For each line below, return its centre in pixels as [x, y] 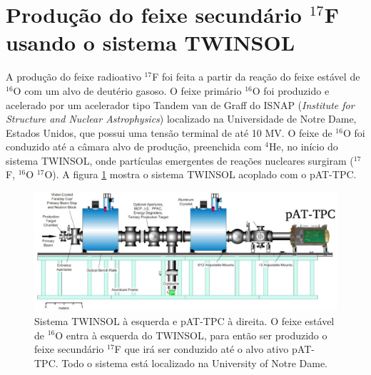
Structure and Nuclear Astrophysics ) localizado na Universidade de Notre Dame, [181, 119]
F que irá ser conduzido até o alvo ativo [202, 349]
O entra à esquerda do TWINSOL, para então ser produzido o [191, 335]
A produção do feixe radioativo [73, 77]
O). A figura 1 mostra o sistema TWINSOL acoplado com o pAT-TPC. [200, 174]
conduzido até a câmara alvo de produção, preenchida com [134, 147]
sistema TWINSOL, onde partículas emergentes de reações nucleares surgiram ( [180, 160]
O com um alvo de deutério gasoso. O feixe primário [127, 90]
